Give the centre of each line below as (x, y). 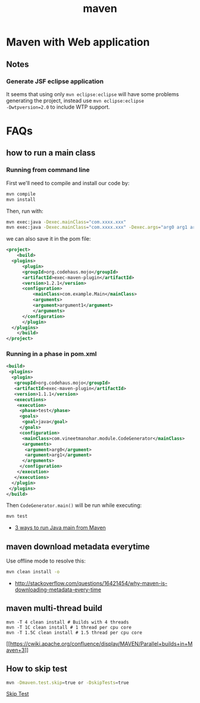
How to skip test (37, 669)
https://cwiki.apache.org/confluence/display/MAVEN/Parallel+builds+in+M (101, 643)
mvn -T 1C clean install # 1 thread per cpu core (69, 627)
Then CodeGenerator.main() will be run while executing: (74, 505)
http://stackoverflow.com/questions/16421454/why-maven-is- (91, 583)
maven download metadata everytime (78, 546)
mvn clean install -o (33, 572)
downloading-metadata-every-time (58, 590)
